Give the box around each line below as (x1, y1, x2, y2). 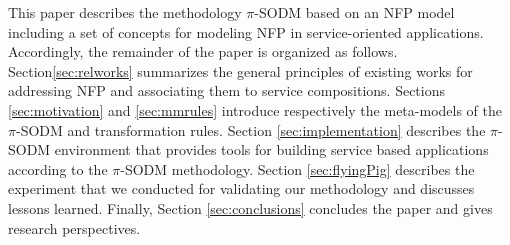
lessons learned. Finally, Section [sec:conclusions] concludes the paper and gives (8, 197, 493, 218)
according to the (8, 158, 108, 179)
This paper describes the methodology (8, 2, 242, 22)
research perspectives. (8, 217, 141, 238)
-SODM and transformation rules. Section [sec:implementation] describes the (15, 119, 486, 140)
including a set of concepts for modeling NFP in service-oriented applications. (8, 21, 484, 42)
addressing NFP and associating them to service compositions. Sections (8, 80, 446, 101)
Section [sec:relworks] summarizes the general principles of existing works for (8, 60, 473, 81)
